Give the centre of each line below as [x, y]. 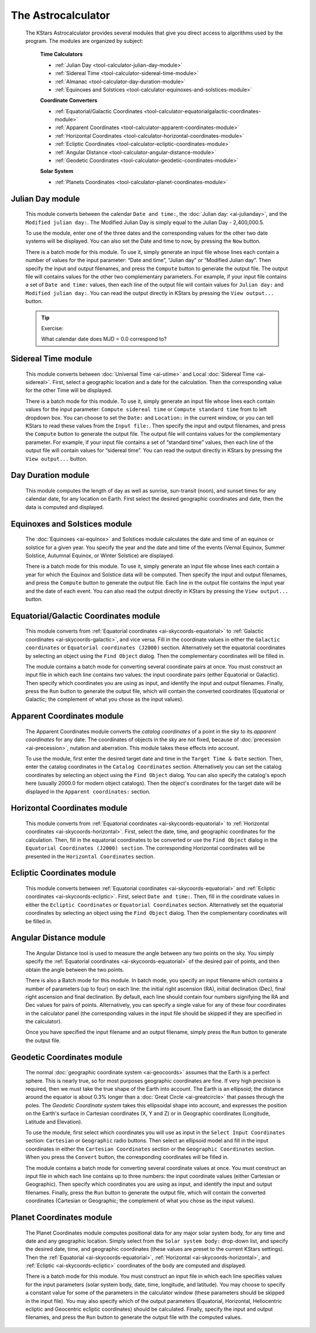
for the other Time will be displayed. [69, 391]
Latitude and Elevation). [54, 1122]
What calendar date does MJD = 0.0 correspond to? [104, 339]
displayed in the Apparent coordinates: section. [88, 791]
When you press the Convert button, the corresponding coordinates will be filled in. [127, 1157]
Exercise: [52, 328]
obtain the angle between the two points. [75, 969]
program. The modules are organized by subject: [84, 40]
